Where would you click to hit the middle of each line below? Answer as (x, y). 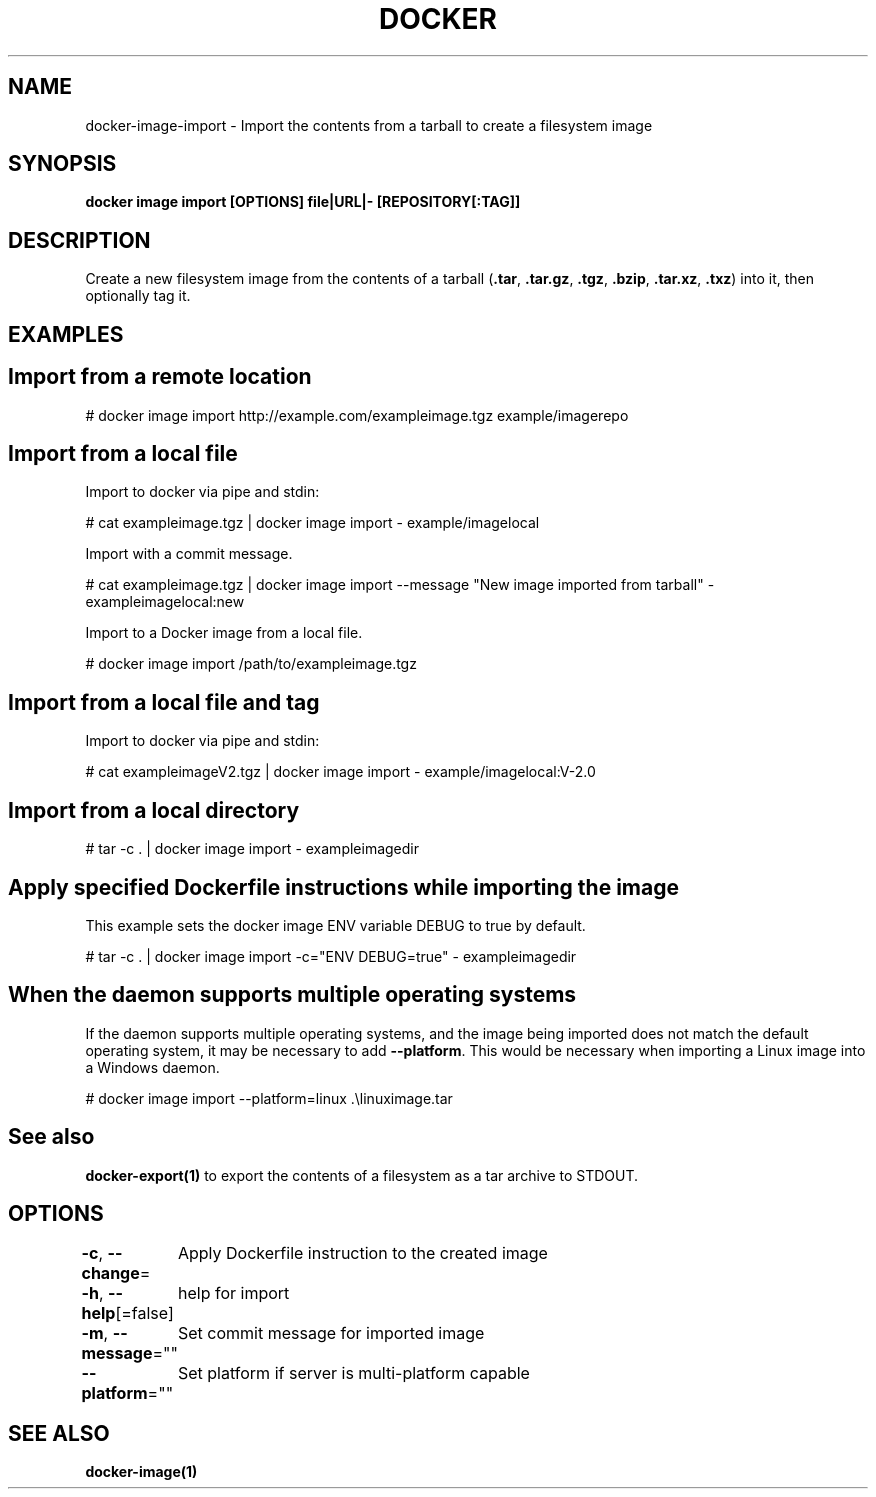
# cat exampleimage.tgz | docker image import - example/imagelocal (312, 523)
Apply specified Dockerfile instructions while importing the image (343, 887)
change (110, 1273)
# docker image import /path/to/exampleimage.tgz (251, 664)
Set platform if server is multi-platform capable (353, 1373)
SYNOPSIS (62, 164)
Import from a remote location (160, 377)
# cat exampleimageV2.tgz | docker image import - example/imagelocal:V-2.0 (340, 772)
